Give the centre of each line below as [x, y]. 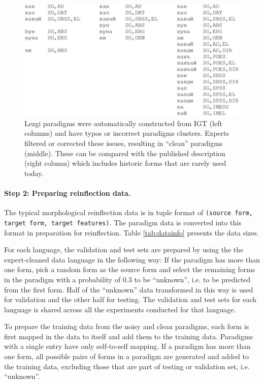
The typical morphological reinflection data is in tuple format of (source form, [128, 212]
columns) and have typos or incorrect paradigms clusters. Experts [127, 133]
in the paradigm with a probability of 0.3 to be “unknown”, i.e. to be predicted [127, 279]
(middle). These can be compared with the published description [125, 153]
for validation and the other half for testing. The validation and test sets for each [130, 299]
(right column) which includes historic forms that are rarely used [125, 163]
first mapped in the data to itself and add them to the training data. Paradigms [129, 336]
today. [34, 173]
